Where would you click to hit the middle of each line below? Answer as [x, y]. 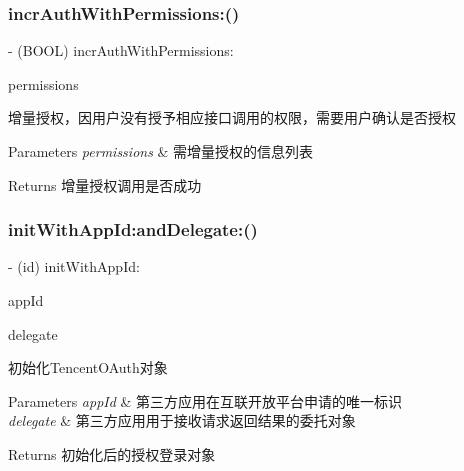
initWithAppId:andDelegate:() [133, 229]
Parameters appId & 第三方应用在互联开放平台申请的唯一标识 [205, 400]
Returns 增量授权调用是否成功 [105, 184]
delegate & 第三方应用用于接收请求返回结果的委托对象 [182, 420]
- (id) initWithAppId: [74, 266]
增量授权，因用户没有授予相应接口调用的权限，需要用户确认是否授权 [232, 117]
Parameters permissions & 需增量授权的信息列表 [161, 151]
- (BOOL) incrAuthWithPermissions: [121, 50]
